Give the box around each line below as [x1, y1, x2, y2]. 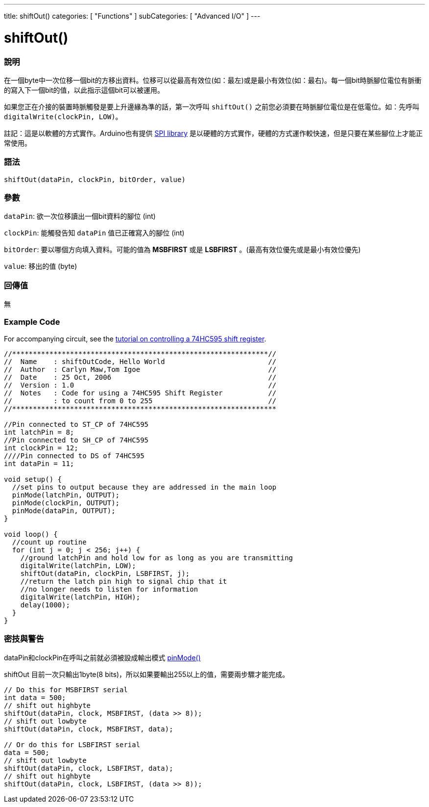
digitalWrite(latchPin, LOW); [20, 561, 136, 570]
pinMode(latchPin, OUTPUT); [12, 491, 120, 499]
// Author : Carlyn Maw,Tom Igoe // [4, 365, 277, 373]
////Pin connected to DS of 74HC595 [4, 451, 144, 460]
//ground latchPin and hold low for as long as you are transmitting [20, 553, 293, 562]
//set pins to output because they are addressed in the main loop [12, 483, 277, 491]
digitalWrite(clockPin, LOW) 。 [4, 112, 122, 121]
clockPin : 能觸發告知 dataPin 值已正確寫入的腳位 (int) [4, 229, 185, 237]
